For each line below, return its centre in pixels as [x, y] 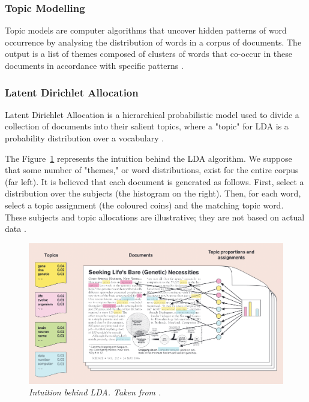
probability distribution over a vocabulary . [85, 138]
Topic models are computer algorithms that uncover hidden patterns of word [146, 30]
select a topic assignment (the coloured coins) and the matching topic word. [144, 205]
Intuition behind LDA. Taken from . [95, 392]
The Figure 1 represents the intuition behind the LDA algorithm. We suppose [148, 158]
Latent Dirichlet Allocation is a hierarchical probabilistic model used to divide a [152, 114]
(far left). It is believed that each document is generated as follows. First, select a [154, 181]
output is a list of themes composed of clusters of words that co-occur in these [149, 54]
